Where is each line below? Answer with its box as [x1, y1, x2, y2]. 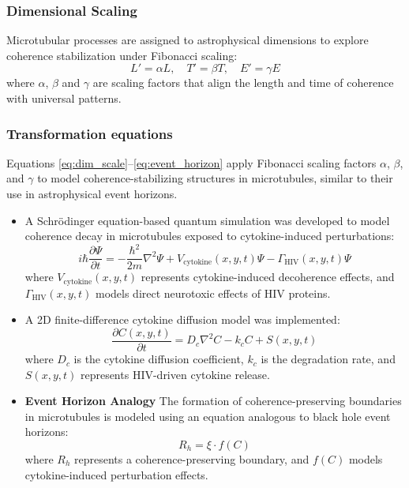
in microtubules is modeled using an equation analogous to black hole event [24, 407, 391, 424]
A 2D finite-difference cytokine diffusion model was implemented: [24, 311, 340, 328]
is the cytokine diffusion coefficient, [73, 351, 244, 367]
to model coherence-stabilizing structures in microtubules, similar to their [37, 170, 393, 186]
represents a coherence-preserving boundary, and [74, 451, 310, 467]
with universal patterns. [6, 90, 122, 106]
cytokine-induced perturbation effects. [24, 466, 208, 482]
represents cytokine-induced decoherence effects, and [141, 268, 395, 285]
